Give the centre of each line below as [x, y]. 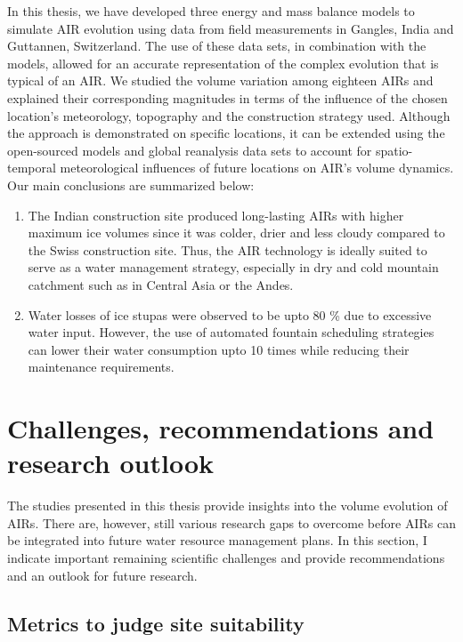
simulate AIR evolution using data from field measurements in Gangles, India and [231, 28]
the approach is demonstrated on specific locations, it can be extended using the [226, 133]
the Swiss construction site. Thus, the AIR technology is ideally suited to [227, 249]
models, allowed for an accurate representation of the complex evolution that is [223, 63]
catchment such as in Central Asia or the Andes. [161, 284]
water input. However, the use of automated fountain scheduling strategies [231, 332]
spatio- [394, 150]
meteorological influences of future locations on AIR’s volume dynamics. [257, 168]
